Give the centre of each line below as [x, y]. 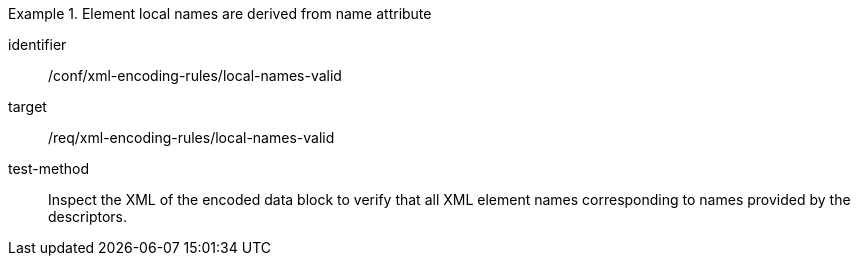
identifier [37, 44]
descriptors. [88, 216]
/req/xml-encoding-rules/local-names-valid [191, 137]
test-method [48, 168]
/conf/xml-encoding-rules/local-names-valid [195, 75]
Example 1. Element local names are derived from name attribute [220, 13]
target [27, 106]
